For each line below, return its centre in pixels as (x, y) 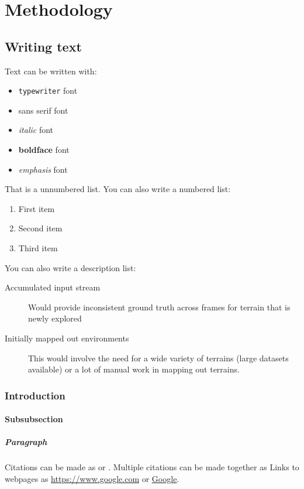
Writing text (43, 46)
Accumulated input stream (53, 287)
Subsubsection (34, 419)
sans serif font (43, 110)
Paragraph (26, 442)
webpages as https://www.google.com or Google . (92, 478)
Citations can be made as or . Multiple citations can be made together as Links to (152, 467)
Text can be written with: (51, 71)
